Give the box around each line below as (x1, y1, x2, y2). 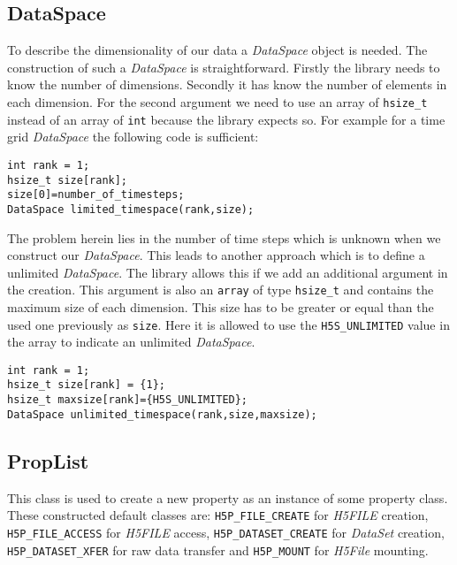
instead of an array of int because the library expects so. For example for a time (7, 110, 446, 128)
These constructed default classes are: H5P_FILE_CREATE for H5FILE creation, (7, 506, 429, 524)
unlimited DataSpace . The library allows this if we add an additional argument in (7, 263, 448, 281)
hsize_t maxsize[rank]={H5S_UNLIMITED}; (7, 393, 248, 407)
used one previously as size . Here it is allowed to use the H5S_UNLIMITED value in (7, 315, 450, 333)
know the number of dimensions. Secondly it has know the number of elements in (7, 75, 447, 94)
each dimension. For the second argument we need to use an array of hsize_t (7, 92, 428, 111)
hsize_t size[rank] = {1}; (7, 378, 165, 392)
